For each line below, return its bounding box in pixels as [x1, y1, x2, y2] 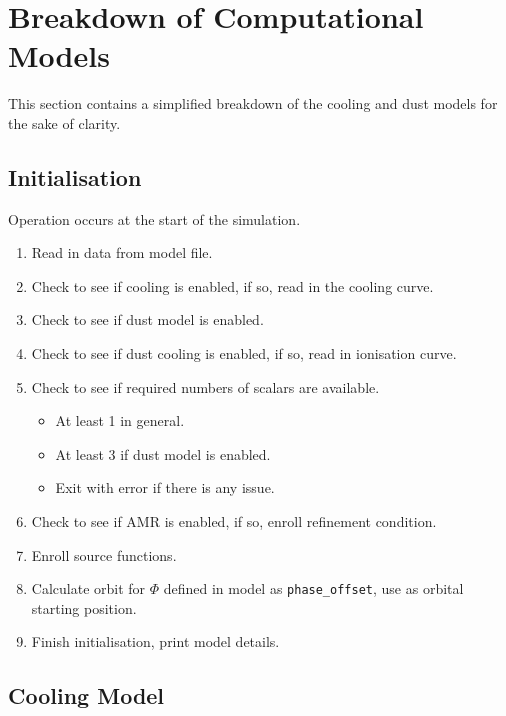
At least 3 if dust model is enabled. [55, 443, 271, 464]
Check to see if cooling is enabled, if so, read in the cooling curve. [31, 275, 434, 296]
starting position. [31, 597, 137, 618]
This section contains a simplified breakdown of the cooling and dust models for [8, 93, 498, 114]
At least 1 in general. [55, 410, 185, 431]
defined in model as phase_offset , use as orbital [163, 578, 464, 599]
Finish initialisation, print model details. [31, 631, 280, 652]
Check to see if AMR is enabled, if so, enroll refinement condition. [31, 511, 437, 532]
